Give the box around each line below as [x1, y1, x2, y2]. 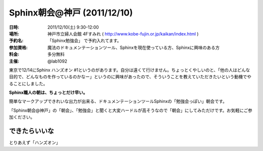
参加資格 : [9, 44, 28, 50]
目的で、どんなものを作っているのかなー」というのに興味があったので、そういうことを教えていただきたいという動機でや [9, 74, 252, 80]
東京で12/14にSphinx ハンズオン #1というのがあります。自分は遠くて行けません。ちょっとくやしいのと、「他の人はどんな [9, 67, 250, 73]
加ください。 [9, 114, 35, 120]
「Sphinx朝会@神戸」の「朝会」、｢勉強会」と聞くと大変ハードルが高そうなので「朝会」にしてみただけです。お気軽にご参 [9, 107, 253, 113]
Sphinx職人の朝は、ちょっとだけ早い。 [9, 90, 88, 96]
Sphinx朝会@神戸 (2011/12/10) [9, 7, 133, 18]
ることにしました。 [9, 81, 48, 86]
